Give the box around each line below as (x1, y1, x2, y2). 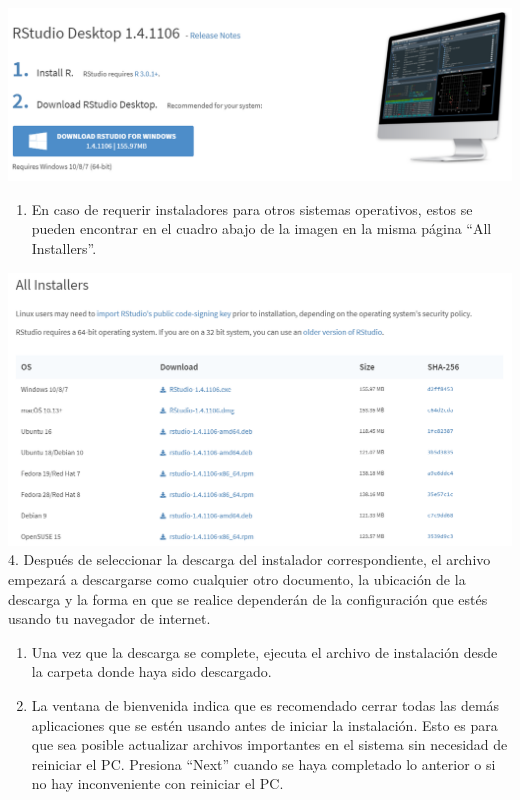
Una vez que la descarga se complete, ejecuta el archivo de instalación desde (31, 641, 498, 662)
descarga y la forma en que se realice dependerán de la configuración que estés (8, 588, 488, 609)
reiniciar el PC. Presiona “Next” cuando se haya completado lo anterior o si (31, 753, 496, 774)
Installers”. (31, 238, 97, 259)
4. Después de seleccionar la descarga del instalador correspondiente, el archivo (8, 549, 491, 570)
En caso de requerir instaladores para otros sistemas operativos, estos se (31, 198, 473, 219)
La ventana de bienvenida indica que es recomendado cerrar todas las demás (31, 694, 500, 715)
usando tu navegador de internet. (8, 608, 211, 629)
